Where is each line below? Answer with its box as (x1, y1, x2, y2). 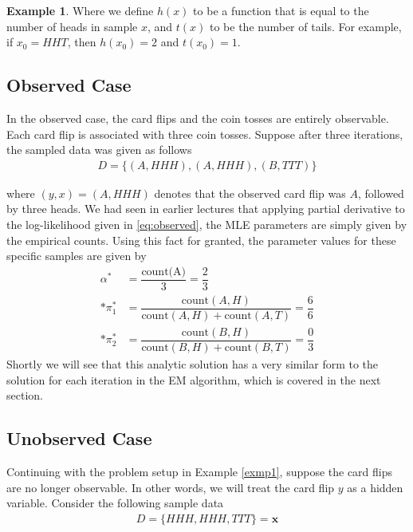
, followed (357, 184, 404, 201)
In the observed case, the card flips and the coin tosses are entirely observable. (6, 109, 389, 126)
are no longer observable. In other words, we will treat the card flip (6, 479, 335, 495)
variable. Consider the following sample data (6, 495, 224, 511)
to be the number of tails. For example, (209, 18, 402, 34)
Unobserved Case (6, 426, 152, 451)
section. (6, 387, 43, 404)
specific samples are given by (6, 247, 147, 264)
